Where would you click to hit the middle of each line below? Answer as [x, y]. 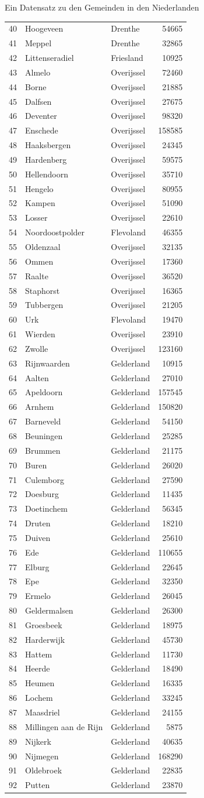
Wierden [40, 334]
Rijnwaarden [48, 363]
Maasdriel [43, 712]
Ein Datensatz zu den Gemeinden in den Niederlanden [102, 7]
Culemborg [45, 479]
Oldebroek [44, 770]
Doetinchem [46, 508]
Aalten [37, 377]
